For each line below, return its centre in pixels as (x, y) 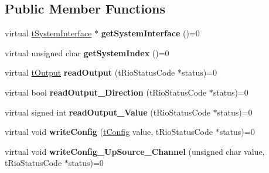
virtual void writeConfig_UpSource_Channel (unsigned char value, (135, 151)
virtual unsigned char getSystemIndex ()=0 (87, 52)
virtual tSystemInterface (48, 33)
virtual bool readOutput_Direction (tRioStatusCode (106, 92)
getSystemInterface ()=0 (150, 33)
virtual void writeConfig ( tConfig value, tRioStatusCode (109, 132)
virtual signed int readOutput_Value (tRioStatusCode (108, 112)
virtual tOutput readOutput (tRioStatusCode (90, 72)
